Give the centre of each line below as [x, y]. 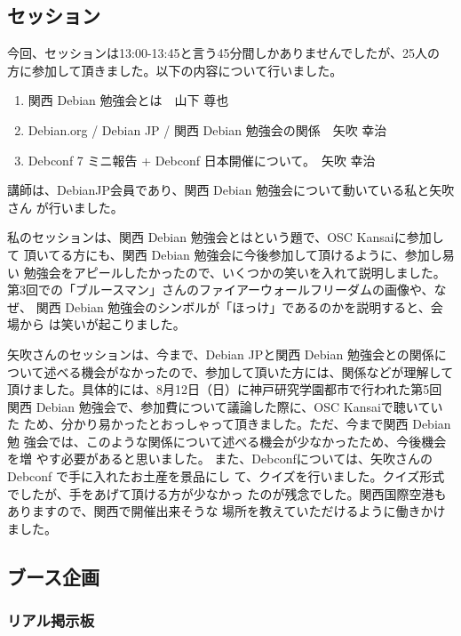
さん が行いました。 [65, 207]
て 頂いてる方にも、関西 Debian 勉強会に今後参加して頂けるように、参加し [225, 254]
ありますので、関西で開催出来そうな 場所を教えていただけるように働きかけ [227, 511]
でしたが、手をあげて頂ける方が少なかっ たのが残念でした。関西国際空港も [227, 493]
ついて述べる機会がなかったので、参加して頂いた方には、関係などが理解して [230, 371]
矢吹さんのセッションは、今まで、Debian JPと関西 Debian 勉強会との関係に [227, 354]
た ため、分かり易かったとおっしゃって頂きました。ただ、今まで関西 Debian [229, 424]
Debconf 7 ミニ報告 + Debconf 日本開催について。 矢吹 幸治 [202, 160]
